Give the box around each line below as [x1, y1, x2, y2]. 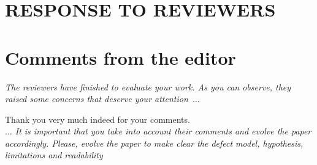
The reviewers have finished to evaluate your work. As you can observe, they [5, 80, 291, 93]
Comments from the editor [5, 45, 236, 70]
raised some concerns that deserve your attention [5, 92, 188, 105]
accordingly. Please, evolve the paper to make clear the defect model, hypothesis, [5, 136, 304, 149]
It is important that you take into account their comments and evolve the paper [15, 125, 311, 137]
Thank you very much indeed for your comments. [5, 112, 190, 125]
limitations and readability [5, 148, 103, 161]
